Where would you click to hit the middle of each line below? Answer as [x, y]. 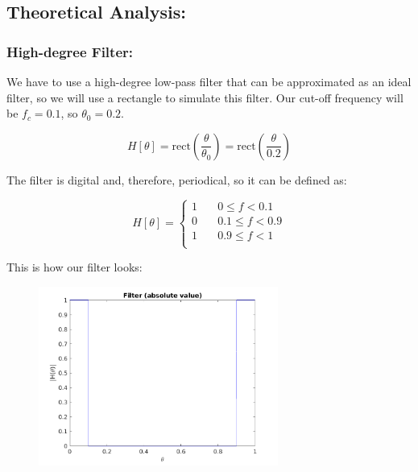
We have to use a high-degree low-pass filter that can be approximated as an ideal [209, 81]
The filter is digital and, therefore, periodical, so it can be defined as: [177, 179]
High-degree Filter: [70, 51]
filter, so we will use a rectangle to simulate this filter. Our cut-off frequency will [205, 97]
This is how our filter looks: [74, 267]
